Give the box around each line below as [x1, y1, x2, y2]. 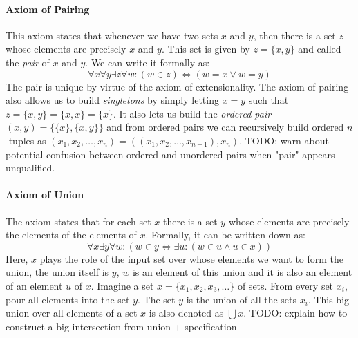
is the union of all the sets [186, 292, 296, 306]
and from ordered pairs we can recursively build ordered [106, 120, 344, 134]
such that [248, 93, 289, 107]
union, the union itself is [6, 265, 109, 279]
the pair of [6, 55, 50, 69]
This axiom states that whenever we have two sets [6, 28, 218, 42]
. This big [308, 292, 350, 306]
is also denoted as [149, 306, 224, 320]
